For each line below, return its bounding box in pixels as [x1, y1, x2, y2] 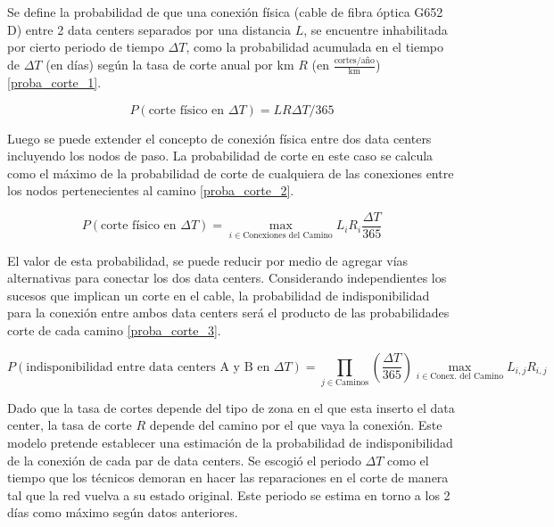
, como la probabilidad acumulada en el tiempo [186, 37, 444, 56]
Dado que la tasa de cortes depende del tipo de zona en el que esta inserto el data [7, 398, 455, 416]
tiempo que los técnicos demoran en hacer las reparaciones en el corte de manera [7, 468, 449, 487]
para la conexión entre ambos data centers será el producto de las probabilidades [7, 303, 450, 322]
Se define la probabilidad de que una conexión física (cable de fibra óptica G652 [7, 3, 443, 21]
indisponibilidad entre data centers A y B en [26, 360, 270, 374]
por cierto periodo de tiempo [7, 37, 164, 56]
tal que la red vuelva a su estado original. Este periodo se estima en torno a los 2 [7, 485, 451, 504]
